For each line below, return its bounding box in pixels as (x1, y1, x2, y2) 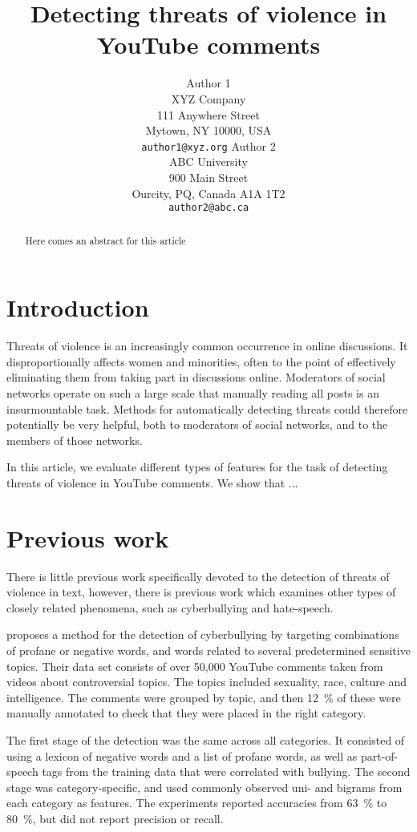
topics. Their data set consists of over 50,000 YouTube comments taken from (6, 657, 383, 674)
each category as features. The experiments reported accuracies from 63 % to (6, 794, 387, 811)
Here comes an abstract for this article (25, 233, 186, 247)
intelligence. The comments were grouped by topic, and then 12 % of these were (6, 689, 401, 705)
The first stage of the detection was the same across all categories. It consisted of (6, 731, 405, 748)
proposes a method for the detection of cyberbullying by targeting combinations (6, 626, 399, 643)
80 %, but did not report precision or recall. (6, 810, 224, 826)
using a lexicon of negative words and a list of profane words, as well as (6, 747, 358, 764)
